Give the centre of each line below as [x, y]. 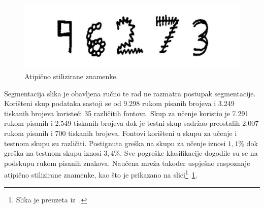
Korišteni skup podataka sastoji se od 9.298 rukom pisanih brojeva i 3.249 [119, 103]
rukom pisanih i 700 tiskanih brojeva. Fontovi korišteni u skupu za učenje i [121, 133]
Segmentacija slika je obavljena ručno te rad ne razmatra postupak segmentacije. [130, 93]
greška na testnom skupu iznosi [53, 153]
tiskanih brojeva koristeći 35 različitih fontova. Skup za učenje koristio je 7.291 [126, 113]
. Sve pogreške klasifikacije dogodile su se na [189, 153]
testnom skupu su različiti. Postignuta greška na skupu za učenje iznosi [115, 143]
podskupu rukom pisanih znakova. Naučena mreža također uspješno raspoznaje [127, 163]
